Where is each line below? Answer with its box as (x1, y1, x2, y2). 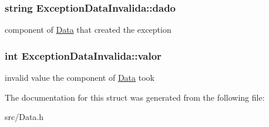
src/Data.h (5, 111, 44, 123)
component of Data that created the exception (5, 23, 172, 36)
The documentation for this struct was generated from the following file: (5, 91, 265, 103)
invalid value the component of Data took (5, 71, 154, 84)
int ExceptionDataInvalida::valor (5, 48, 162, 63)
